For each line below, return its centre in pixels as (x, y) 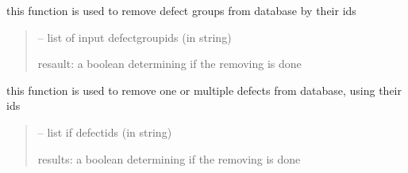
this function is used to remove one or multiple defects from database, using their (204, 90)
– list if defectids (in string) (105, 132)
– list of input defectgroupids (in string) (135, 37)
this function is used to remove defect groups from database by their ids (181, 10)
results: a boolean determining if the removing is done (169, 158)
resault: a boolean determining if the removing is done (169, 64)
